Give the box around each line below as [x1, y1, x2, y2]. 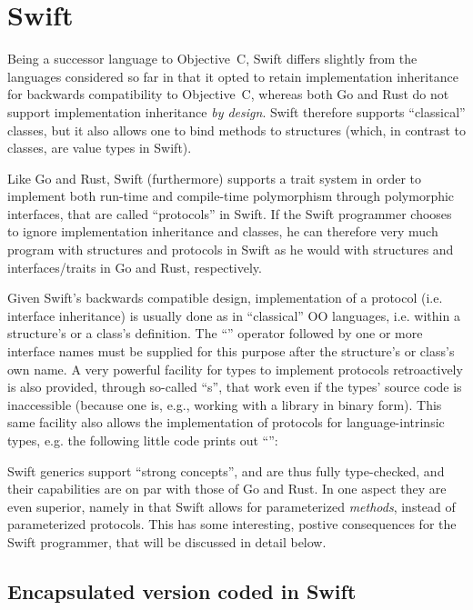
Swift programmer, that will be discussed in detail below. [7, 532, 327, 551]
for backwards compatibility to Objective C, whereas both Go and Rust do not [7, 85, 449, 104]
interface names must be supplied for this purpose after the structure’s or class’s [7, 342, 455, 361]
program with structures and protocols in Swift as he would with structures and [7, 240, 454, 259]
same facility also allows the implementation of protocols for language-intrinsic [7, 413, 445, 432]
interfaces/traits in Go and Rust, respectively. [7, 257, 262, 276]
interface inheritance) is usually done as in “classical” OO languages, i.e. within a [7, 305, 460, 325]
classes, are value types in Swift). [7, 138, 192, 157]
